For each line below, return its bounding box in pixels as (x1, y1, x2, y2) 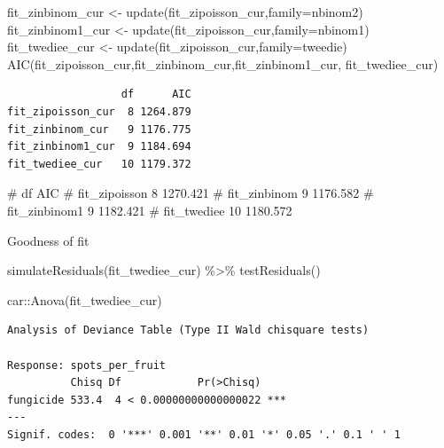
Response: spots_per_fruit (7, 358, 166, 372)
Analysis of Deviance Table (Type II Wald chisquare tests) (7, 324, 370, 337)
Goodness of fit (7, 231, 90, 249)
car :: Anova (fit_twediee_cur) (7, 290, 162, 309)
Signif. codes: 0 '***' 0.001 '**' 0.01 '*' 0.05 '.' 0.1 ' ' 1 (7, 428, 401, 441)
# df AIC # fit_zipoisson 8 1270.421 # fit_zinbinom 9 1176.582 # (7, 184, 374, 202)
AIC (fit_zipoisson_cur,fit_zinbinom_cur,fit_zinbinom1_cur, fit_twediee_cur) (7, 54, 439, 73)
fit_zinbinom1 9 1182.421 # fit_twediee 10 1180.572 (7, 200, 292, 219)
